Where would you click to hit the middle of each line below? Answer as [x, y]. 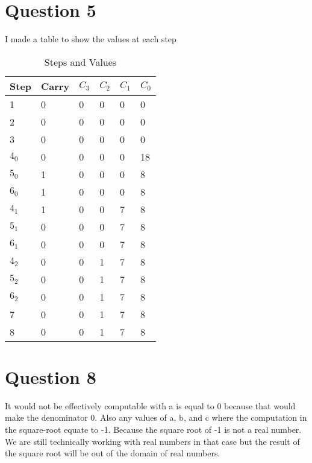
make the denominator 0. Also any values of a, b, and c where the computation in [156, 417]
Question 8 [51, 376]
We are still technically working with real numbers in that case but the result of [152, 441]
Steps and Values [80, 62]
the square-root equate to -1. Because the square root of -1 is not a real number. [153, 429]
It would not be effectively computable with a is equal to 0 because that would [150, 405]
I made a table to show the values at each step [91, 39]
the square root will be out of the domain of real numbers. [113, 453]
